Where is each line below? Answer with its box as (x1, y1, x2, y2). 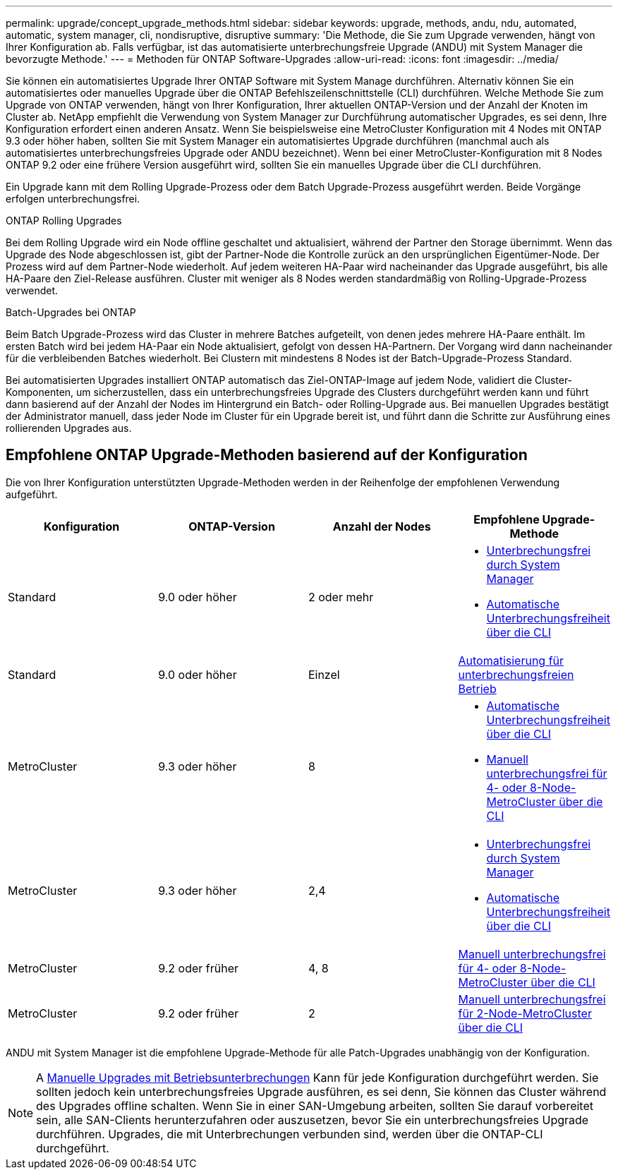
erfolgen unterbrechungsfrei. (6, 193, 140, 205)
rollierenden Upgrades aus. (6, 422, 132, 434)
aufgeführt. (6, 488, 58, 500)
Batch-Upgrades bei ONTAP (6, 306, 136, 318)
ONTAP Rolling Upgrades (6, 215, 122, 227)
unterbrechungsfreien (458, 667, 574, 682)
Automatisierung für (458, 653, 564, 668)
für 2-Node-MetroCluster (458, 1006, 592, 1020)
